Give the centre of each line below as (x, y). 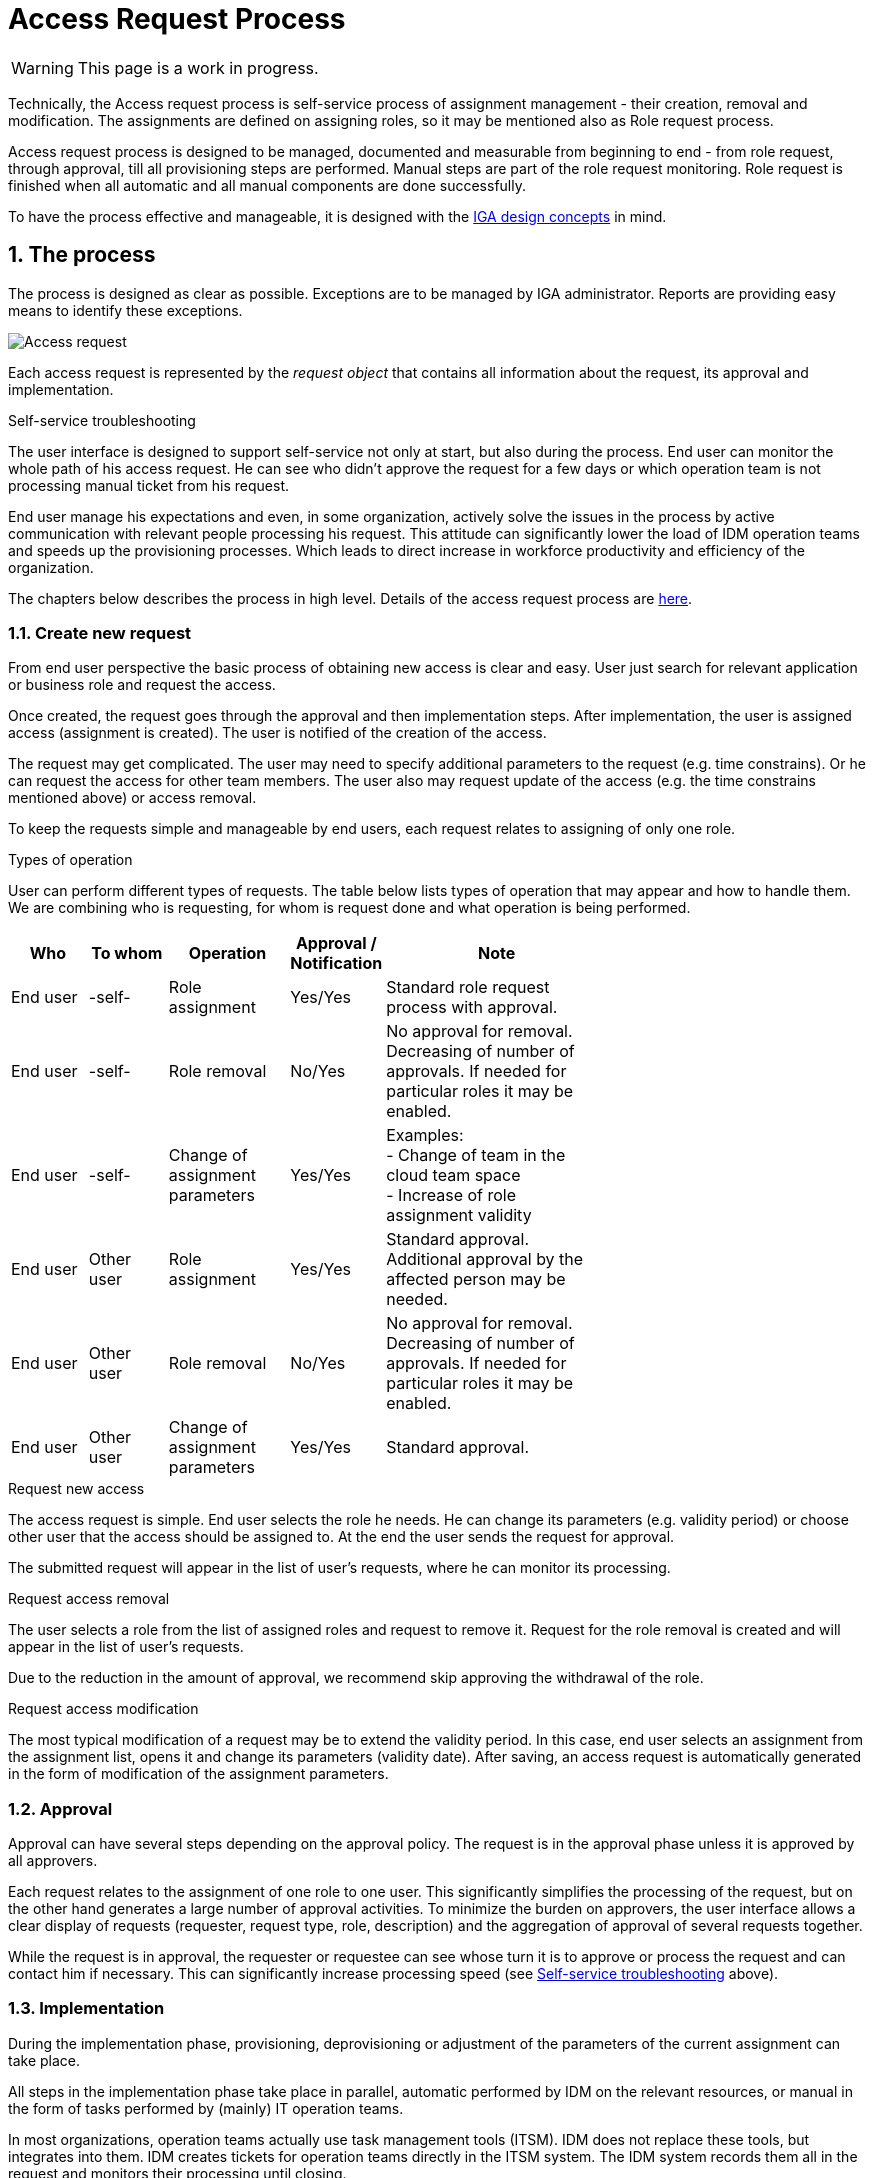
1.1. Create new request (100, 632)
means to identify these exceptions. (125, 310)
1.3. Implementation (86, 2008)
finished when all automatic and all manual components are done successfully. (267, 185)
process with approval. (472, 1007)
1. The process (82, 255)
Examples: (425, 1135)
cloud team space (453, 1175)
